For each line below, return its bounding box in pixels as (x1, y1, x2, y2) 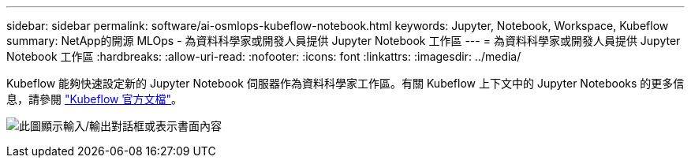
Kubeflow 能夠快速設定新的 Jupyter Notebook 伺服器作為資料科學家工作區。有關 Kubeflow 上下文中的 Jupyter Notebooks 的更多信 (6, 76, 685, 90)
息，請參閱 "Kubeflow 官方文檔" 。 (6, 92, 183, 106)
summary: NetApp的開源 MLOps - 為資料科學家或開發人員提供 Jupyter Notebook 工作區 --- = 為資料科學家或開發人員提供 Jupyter (6, 34, 681, 47)
